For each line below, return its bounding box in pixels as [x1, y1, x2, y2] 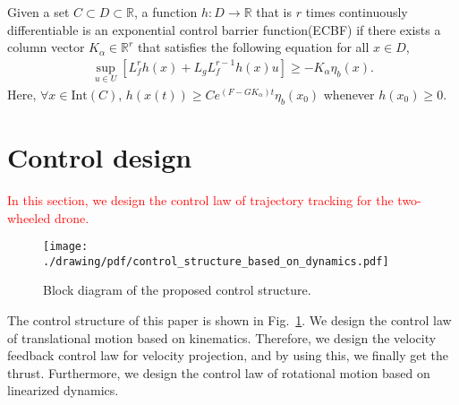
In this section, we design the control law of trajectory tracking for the [7, 190, 394, 209]
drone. [54, 208, 89, 227]
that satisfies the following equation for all [137, 38, 370, 56]
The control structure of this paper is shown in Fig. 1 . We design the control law [7, 311, 452, 330]
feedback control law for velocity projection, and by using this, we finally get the [7, 346, 449, 365]
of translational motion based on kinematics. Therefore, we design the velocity [7, 328, 437, 347]
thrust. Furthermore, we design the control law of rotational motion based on [7, 363, 430, 382]
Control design [7, 139, 192, 176]
